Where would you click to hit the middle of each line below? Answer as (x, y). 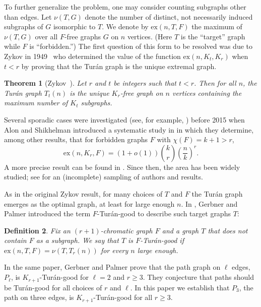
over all (46, 36)
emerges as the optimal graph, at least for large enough (89, 203)
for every (114, 250)
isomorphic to (74, 26)
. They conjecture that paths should (199, 277)
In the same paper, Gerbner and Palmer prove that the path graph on (112, 267)
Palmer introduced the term (47, 213)
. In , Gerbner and (209, 203)
